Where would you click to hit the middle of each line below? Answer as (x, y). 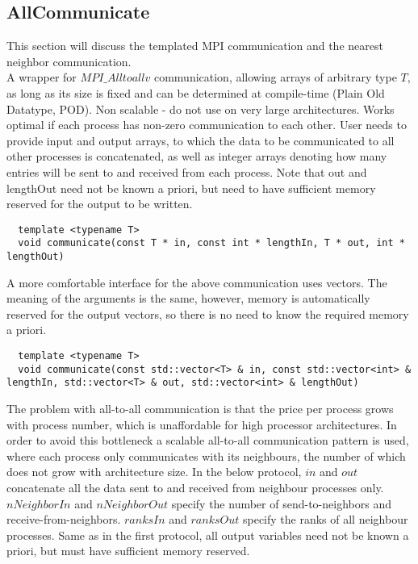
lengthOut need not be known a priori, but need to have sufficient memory (191, 188)
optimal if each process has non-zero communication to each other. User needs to (207, 125)
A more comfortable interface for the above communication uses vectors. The (197, 282)
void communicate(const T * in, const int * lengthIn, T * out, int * (211, 243)
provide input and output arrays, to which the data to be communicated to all (201, 140)
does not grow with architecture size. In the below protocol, (154, 472)
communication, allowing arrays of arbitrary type (275, 77)
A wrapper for (42, 77)
